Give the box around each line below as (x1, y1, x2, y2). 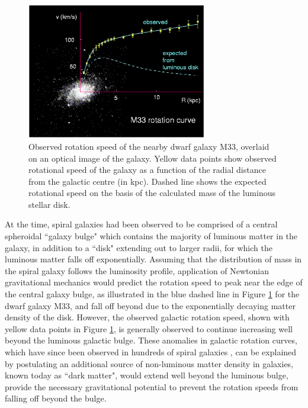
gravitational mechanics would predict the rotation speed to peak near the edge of (5, 276, 303, 288)
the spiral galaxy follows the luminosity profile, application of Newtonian (5, 264, 269, 277)
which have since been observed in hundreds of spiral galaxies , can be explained (5, 346, 297, 358)
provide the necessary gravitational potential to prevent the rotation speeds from (5, 380, 299, 393)
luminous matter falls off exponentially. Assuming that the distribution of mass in (5, 253, 302, 265)
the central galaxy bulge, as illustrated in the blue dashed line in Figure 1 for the (5, 288, 300, 300)
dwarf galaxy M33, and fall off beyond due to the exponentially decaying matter (5, 299, 296, 311)
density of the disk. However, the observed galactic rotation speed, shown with (5, 311, 290, 323)
